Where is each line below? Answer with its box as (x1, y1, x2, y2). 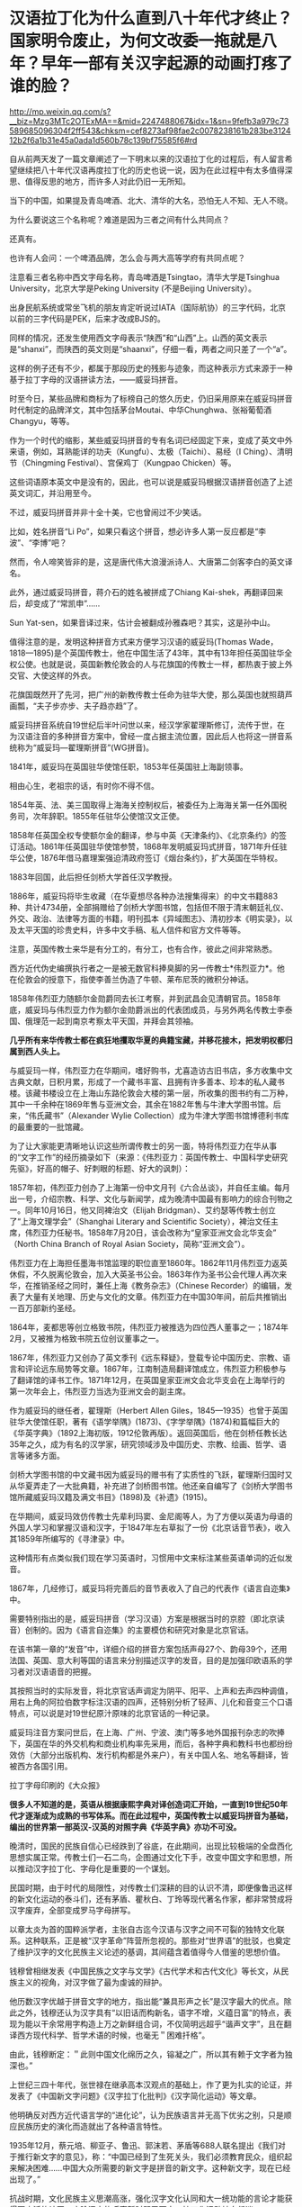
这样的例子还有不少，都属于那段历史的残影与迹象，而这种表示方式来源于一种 (9, 362, 293, 374)
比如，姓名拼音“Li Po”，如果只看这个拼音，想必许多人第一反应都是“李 (9, 526, 267, 537)
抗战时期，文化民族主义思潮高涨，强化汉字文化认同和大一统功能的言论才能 (9, 2193, 285, 2203)
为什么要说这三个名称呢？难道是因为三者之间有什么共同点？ (9, 213, 230, 225)
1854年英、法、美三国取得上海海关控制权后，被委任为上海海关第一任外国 (9, 799, 280, 810)
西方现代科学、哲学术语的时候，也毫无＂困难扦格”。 (16, 2030, 210, 2040)
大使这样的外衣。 (32, 670, 96, 681)
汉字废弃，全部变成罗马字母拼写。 (9, 1904, 136, 1915)
